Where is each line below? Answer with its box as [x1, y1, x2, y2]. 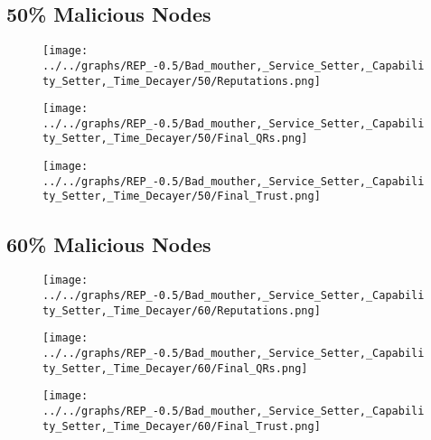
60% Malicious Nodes [6, 229, 211, 257]
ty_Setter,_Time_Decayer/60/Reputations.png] [42, 304, 321, 317]
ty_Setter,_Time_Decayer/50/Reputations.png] [42, 74, 321, 88]
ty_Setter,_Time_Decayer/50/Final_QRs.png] [42, 132, 308, 145]
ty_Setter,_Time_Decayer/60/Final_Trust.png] [42, 419, 321, 433]
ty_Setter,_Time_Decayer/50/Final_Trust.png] [42, 190, 321, 203]
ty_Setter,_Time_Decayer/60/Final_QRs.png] [42, 361, 308, 375]
